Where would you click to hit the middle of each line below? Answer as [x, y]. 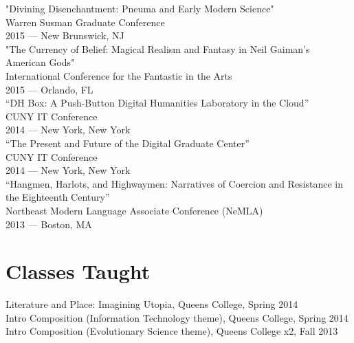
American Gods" [40, 62]
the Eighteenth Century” [58, 197]
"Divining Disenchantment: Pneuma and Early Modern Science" [140, 8]
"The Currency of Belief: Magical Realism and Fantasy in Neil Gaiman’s [158, 48]
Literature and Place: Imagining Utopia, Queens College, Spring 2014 [152, 304]
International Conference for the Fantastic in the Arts [119, 75]
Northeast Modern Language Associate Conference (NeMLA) [134, 210]
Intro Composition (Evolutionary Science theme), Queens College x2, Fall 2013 [172, 331]
